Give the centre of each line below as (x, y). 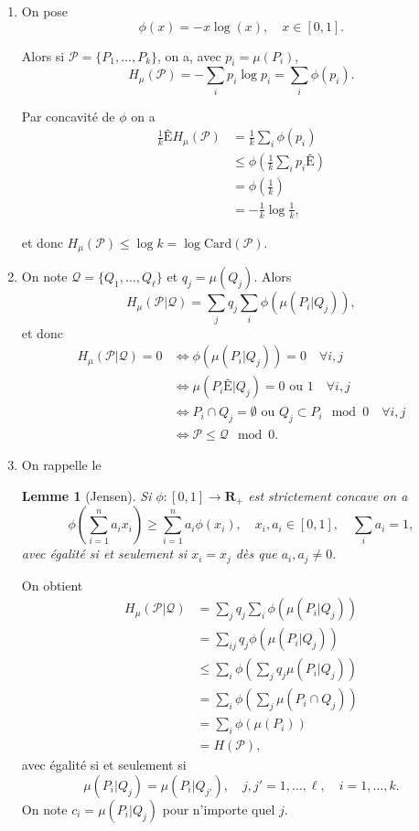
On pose (45, 11)
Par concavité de (68, 116)
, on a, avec (189, 55)
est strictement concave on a (328, 495)
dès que (256, 554)
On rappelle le (61, 465)
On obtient (52, 585)
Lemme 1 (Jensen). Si (86, 495)
